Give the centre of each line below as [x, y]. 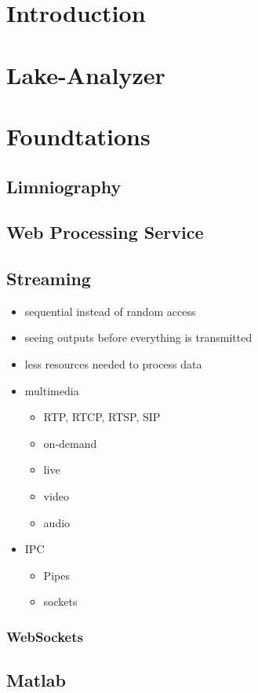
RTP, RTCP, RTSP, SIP [102, 417]
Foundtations [78, 136]
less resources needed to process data [113, 364]
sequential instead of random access [110, 311]
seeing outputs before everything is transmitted [138, 337]
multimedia [52, 390]
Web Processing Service [105, 232]
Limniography [64, 186]
